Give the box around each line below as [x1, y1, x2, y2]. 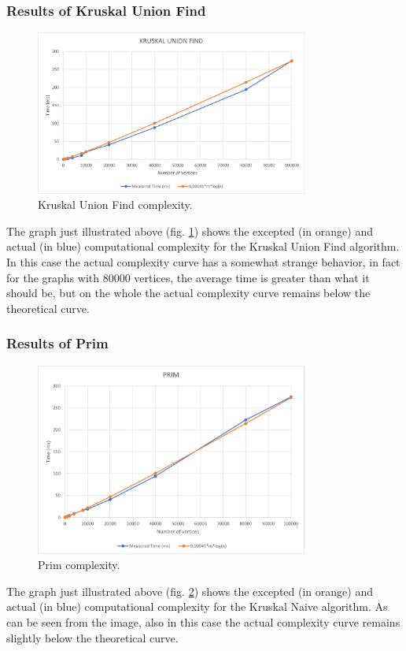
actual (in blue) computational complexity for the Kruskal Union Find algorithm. [6, 238, 400, 255]
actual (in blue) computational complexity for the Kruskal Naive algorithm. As [6, 598, 388, 615]
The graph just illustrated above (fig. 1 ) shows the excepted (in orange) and [6, 222, 373, 239]
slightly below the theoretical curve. [6, 629, 179, 645]
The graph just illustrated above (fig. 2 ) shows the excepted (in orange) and [6, 582, 373, 599]
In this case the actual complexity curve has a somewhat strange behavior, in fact [6, 253, 400, 270]
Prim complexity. [38, 556, 120, 573]
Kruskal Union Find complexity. [38, 196, 193, 213]
